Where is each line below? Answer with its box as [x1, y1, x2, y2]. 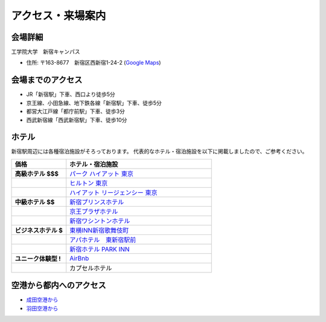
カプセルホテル [69, 263, 112, 272]
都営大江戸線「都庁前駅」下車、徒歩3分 [26, 108, 125, 115]
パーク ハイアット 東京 [69, 169, 134, 178]
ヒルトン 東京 [69, 179, 108, 187]
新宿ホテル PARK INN [69, 245, 130, 253]
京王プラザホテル [69, 207, 118, 216]
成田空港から [26, 296, 59, 303]
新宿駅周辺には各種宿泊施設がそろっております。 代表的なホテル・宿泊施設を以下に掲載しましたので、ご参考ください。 [11, 148, 308, 155]
